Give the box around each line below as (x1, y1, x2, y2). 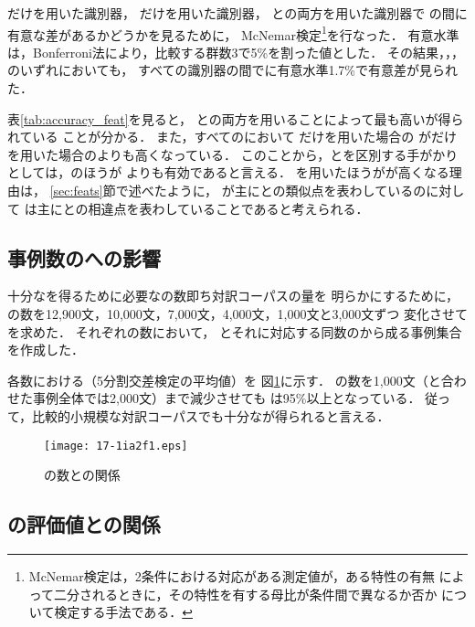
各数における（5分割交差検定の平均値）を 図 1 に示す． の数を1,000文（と (7, 370, 441, 389)
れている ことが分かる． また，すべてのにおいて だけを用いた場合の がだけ (7, 127, 457, 146)
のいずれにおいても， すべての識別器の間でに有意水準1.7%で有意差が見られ (7, 60, 458, 80)
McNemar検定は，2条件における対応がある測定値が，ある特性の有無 (28, 567, 435, 585)
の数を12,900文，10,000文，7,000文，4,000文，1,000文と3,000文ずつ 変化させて (7, 303, 469, 323)
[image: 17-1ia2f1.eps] (44, 439, 188, 452)
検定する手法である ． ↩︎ (54, 602, 193, 622)
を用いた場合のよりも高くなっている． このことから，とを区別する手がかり (7, 144, 459, 164)
